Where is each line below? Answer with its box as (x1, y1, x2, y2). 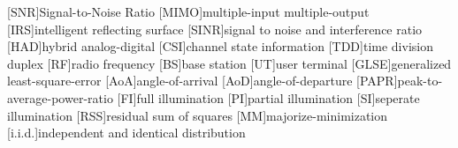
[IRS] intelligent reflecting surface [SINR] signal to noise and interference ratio (7, 19, 423, 38)
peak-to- (397, 71, 443, 90)
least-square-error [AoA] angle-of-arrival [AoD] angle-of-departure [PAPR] (7, 71, 398, 90)
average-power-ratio (7, 88, 113, 107)
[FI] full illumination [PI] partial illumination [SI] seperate (117, 88, 420, 107)
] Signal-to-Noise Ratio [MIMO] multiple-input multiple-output (35, 3, 370, 20)
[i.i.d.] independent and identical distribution (7, 123, 246, 142)
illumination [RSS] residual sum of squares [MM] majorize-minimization (7, 106, 388, 124)
